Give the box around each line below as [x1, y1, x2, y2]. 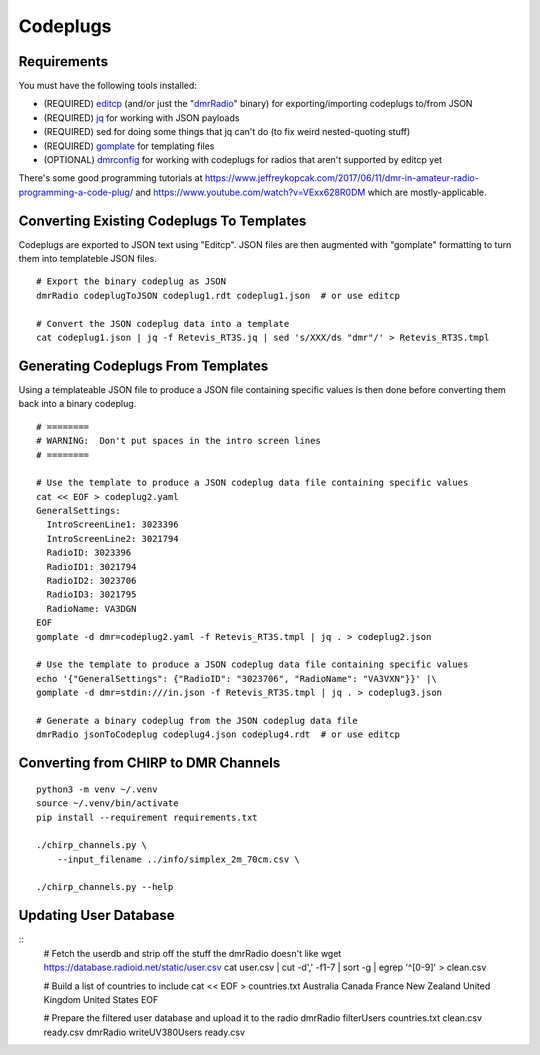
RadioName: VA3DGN [46, 603, 137, 614]
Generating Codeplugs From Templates [18, 357, 269, 374]
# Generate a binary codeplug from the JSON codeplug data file [36, 715, 359, 726]
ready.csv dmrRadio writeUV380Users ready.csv [43, 1026, 245, 1038]
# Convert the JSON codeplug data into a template [36, 318, 290, 329]
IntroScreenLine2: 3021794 [46, 533, 179, 544]
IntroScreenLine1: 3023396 [46, 519, 179, 530]
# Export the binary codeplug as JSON [36, 276, 227, 287]
